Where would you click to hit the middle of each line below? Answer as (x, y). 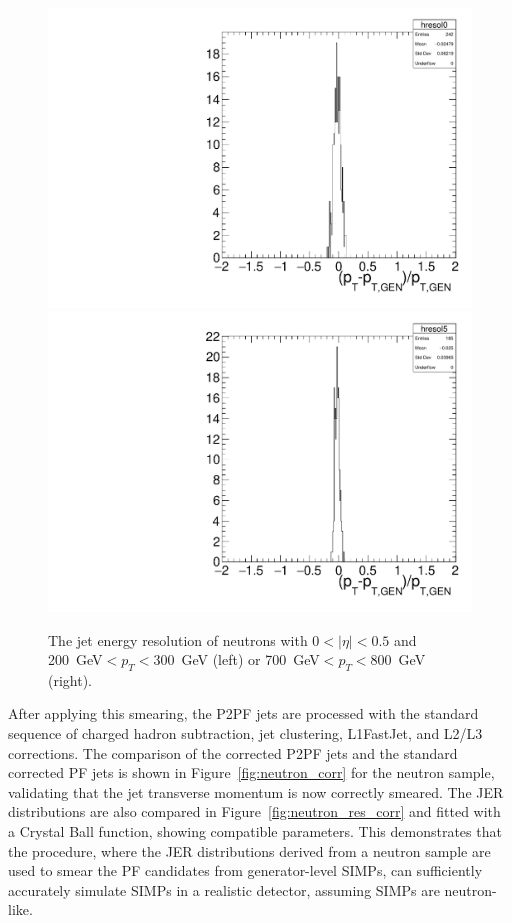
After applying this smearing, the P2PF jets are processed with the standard (243, 713)
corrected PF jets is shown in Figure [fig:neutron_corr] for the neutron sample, (251, 772)
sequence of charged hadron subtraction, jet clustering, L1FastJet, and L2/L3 (245, 733)
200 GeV (75, 659)
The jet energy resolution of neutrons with (178, 639)
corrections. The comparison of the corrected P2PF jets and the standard (233, 752)
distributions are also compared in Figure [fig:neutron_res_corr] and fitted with (254, 811)
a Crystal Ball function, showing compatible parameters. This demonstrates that (255, 831)
